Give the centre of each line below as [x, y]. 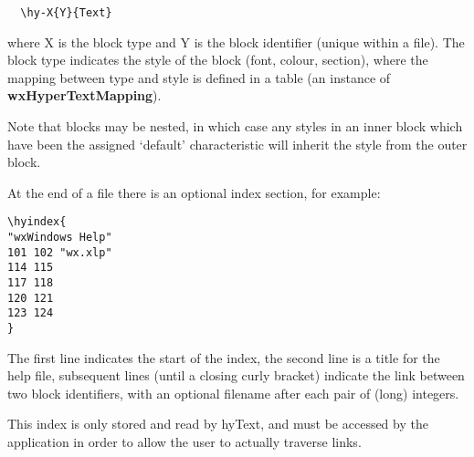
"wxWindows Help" [60, 238]
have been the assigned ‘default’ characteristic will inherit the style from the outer [237, 144]
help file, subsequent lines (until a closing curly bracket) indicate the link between [236, 375]
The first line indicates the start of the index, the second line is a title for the [224, 357]
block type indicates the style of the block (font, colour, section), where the [218, 60]
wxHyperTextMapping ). [84, 95]
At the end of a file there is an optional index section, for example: [194, 192]
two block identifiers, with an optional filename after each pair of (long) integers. [233, 393]
